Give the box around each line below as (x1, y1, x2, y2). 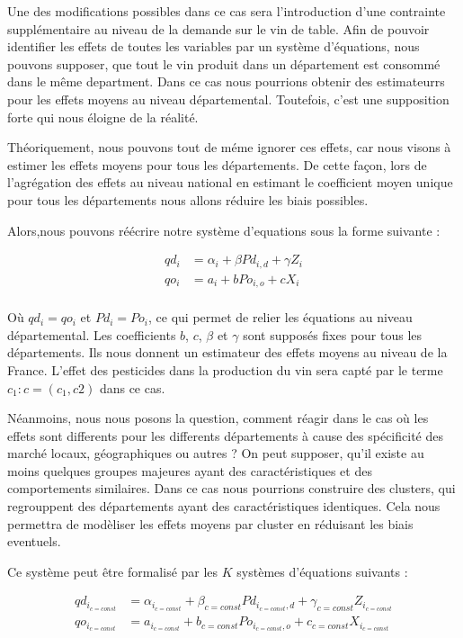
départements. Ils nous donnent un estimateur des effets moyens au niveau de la (7, 343, 448, 362)
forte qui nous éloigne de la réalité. (7, 107, 199, 126)
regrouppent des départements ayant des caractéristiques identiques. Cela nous (7, 497, 441, 516)
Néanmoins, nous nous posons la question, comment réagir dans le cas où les (7, 409, 429, 427)
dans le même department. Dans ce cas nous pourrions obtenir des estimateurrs (7, 72, 445, 91)
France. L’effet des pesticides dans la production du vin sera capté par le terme (7, 360, 443, 379)
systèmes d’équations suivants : (236, 562, 408, 580)
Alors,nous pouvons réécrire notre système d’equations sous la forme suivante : (7, 220, 441, 239)
